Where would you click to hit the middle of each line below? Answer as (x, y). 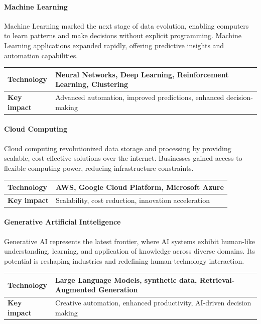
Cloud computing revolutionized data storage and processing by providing (118, 148)
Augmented (76, 290)
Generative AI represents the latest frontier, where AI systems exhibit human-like (130, 241)
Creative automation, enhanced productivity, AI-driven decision (153, 303)
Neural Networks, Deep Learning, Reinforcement (142, 74)
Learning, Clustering (92, 84)
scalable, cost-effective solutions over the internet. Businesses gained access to (123, 158)
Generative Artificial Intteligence (62, 222)
